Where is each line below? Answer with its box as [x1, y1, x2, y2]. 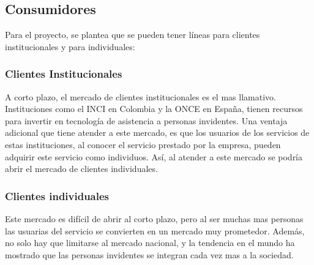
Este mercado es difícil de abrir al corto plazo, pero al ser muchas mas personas [5, 212, 304, 225]
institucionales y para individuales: [5, 40, 135, 53]
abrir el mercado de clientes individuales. [5, 162, 158, 175]
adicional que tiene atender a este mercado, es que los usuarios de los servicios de [5, 126, 310, 139]
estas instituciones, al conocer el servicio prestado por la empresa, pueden [5, 138, 281, 151]
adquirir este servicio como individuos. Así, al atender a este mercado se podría [5, 150, 303, 163]
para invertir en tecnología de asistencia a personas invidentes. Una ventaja [5, 114, 288, 127]
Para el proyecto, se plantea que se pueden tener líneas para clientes [5, 28, 260, 41]
